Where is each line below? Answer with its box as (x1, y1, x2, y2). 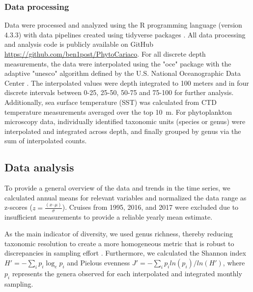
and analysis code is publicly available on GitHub (4, 39, 153, 49)
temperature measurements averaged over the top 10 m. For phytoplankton (4, 106, 232, 117)
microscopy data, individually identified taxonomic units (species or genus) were (4, 116, 246, 127)
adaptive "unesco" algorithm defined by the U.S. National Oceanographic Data (4, 68, 241, 78)
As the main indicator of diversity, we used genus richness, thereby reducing (4, 228, 233, 239)
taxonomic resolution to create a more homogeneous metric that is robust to (4, 238, 234, 248)
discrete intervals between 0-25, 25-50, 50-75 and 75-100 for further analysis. (4, 87, 234, 97)
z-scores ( (4, 202, 32, 212)
